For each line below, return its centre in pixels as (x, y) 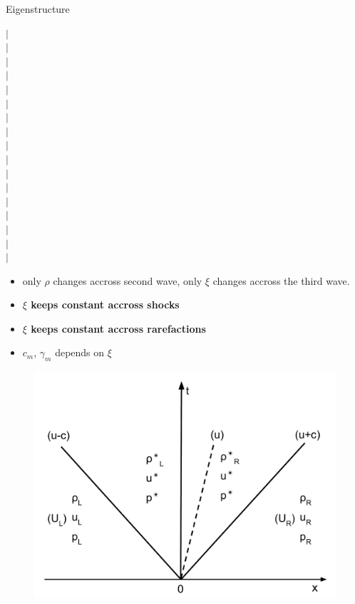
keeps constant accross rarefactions (118, 328)
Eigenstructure (38, 9)
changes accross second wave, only (128, 280)
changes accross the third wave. (281, 280)
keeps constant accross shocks (105, 304)
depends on (80, 352)
